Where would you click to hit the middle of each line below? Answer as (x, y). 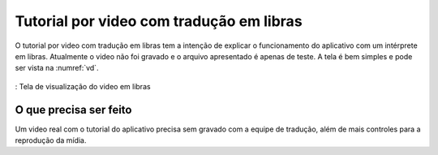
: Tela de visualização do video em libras (83, 86)
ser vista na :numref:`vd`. (57, 68)
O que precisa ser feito (73, 110)
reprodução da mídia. (51, 140)
